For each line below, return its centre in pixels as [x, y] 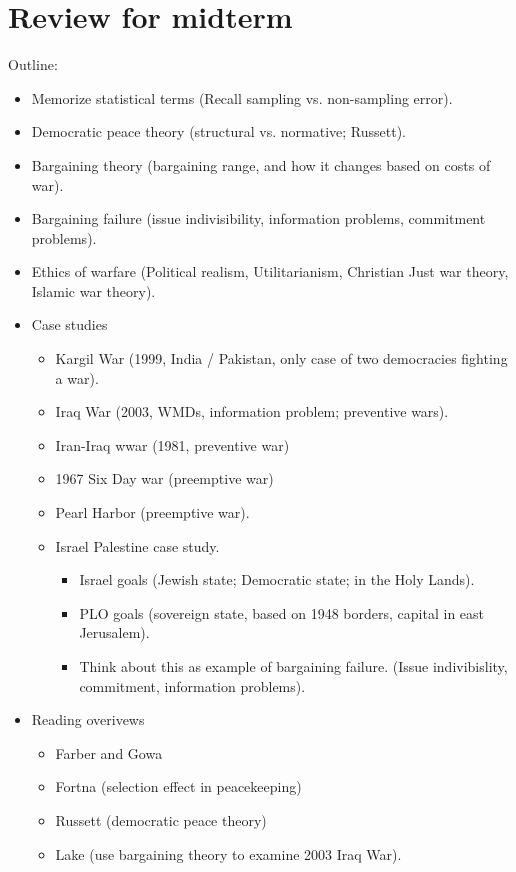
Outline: [33, 64]
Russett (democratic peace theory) [161, 819]
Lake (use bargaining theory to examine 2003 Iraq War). [228, 853]
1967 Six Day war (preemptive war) [164, 478]
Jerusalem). [114, 632]
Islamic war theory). [93, 290]
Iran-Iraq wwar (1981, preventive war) [172, 444]
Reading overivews [88, 719]
